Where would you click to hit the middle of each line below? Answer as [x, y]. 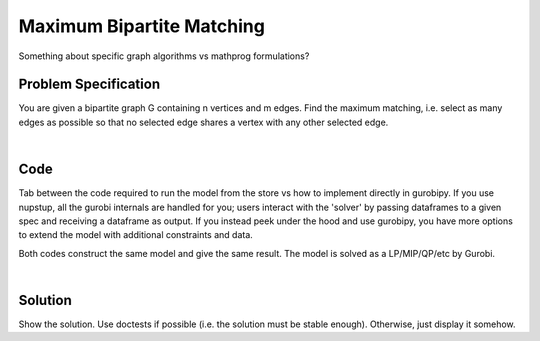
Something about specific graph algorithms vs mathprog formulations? [164, 56]
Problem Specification [89, 84]
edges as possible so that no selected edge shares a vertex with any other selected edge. [203, 122]
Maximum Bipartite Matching [141, 26]
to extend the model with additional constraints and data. [136, 235]
